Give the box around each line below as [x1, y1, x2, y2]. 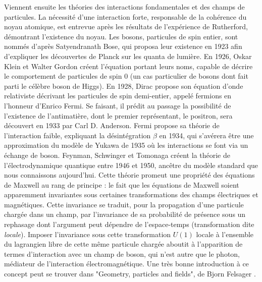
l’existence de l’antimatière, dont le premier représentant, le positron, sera [4, 110, 233, 121]
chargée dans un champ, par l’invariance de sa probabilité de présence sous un [4, 209, 246, 219]
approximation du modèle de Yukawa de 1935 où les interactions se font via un [4, 140, 248, 150]
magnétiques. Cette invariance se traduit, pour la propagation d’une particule [4, 199, 244, 209]
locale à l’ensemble [196, 229, 254, 239]
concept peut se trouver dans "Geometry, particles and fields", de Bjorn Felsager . [4, 268, 256, 279]
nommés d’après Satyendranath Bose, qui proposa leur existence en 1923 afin [4, 41, 242, 51]
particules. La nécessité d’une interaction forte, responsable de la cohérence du [4, 11, 247, 22]
